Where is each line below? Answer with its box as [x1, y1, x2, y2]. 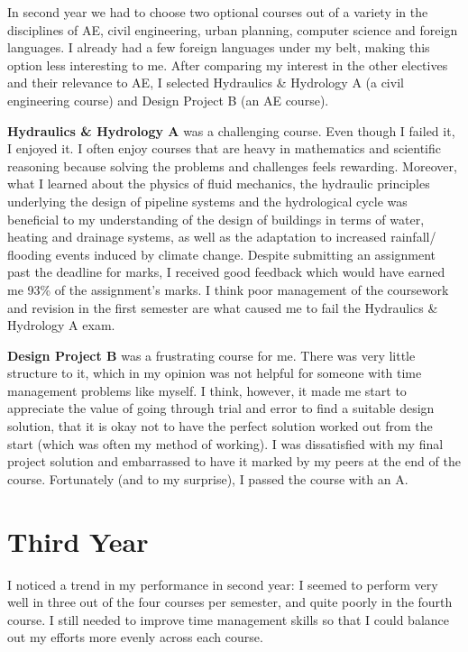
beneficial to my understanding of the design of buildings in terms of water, [7, 209, 425, 228]
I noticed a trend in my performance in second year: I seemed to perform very [7, 574, 438, 593]
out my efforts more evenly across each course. [7, 628, 263, 647]
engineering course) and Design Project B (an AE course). [7, 90, 329, 109]
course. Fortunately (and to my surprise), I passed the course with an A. [7, 469, 408, 488]
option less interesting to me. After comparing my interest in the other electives [7, 55, 448, 74]
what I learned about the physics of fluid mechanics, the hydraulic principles [7, 174, 430, 193]
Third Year [7, 522, 149, 559]
